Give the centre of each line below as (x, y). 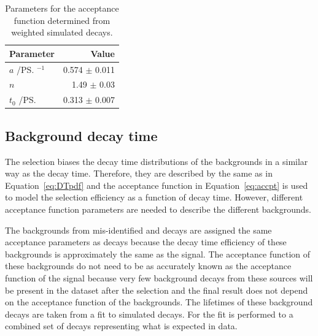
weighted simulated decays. (62, 32)
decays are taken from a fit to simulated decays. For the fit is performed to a (149, 314)
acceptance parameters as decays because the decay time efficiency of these (146, 242)
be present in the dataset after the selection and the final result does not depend (157, 290)
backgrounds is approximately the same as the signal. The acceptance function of (158, 254)
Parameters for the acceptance (62, 8)
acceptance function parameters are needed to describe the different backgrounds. (158, 209)
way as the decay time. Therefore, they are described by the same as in (139, 173)
